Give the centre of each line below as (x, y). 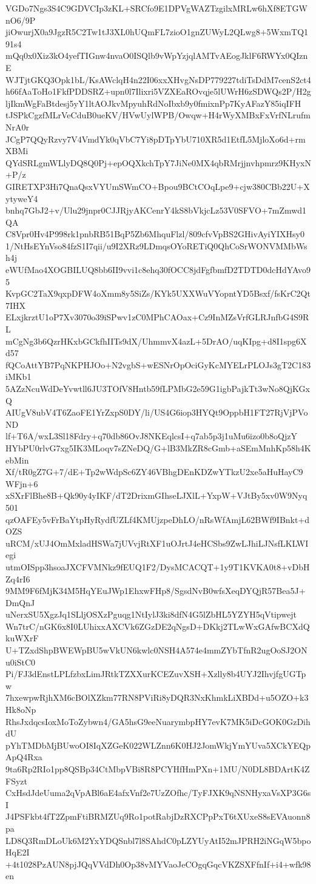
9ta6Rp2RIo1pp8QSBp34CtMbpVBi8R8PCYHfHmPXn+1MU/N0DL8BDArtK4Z (158, 769)
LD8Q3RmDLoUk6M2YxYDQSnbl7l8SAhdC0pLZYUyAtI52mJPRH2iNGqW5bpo (158, 840)
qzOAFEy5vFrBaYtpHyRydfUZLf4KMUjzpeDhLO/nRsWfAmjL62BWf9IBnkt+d (158, 519)
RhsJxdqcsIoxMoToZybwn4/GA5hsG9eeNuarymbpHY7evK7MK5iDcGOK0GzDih (158, 721)
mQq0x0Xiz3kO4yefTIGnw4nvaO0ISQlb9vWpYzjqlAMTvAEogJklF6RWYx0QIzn (157, 56)
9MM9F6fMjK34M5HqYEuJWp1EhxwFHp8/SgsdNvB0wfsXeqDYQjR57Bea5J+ (156, 591)
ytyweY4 (22, 198)
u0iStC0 (21, 662)
